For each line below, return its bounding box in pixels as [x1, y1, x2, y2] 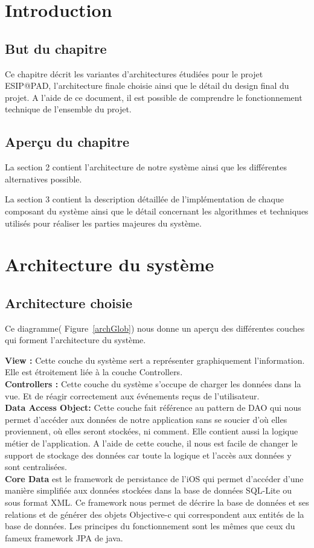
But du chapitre [5, 39, 107, 57]
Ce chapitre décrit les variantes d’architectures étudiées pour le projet [5, 67, 263, 80]
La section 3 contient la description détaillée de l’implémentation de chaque [5, 193, 284, 205]
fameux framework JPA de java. [5, 531, 123, 544]
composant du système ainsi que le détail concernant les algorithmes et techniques [5, 204, 309, 217]
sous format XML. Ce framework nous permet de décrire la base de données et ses [5, 496, 309, 509]
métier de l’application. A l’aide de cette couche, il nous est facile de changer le [5, 437, 298, 450]
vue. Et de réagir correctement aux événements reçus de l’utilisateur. [5, 389, 260, 402]
